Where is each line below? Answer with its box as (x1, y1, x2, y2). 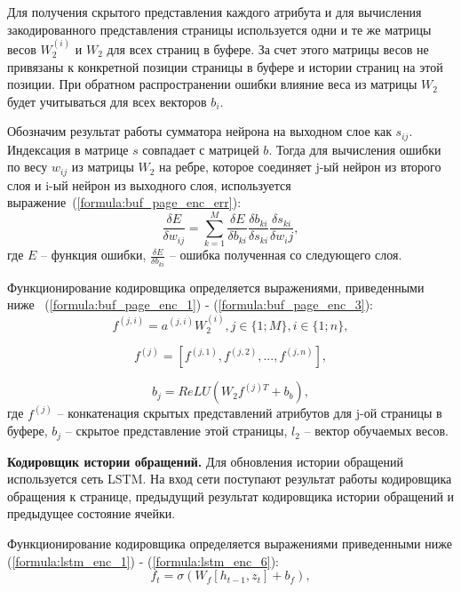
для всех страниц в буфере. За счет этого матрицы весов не (107, 40, 429, 58)
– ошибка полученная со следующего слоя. (169, 245, 402, 264)
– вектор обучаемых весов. (304, 421, 449, 440)
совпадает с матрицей (142, 140, 259, 158)
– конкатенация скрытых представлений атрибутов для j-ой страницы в (57, 404, 442, 422)
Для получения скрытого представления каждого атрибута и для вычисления (7, 3, 422, 20)
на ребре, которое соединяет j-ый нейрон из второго (159, 157, 441, 176)
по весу (7, 157, 48, 176)
